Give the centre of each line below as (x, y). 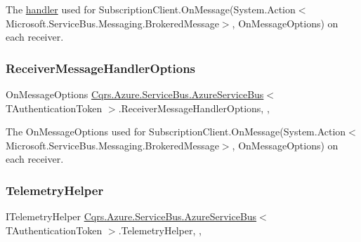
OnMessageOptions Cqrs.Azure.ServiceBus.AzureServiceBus (135, 94)
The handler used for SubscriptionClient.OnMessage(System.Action (151, 9)
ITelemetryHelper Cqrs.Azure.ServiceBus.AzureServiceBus (131, 216)
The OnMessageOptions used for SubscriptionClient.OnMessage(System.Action (176, 132)
